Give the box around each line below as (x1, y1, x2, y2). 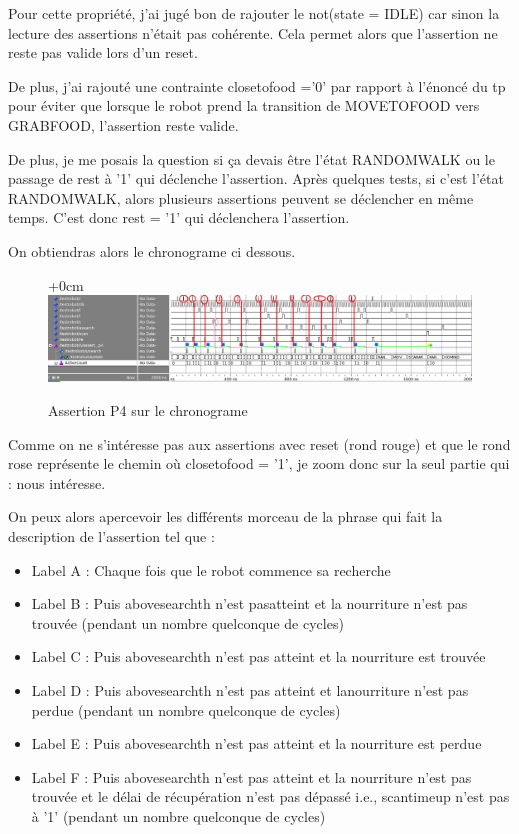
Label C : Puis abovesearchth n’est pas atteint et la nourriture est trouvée (31, 646, 486, 667)
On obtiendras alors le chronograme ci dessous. (8, 240, 296, 261)
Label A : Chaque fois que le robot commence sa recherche (31, 559, 391, 580)
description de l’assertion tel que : (8, 526, 215, 547)
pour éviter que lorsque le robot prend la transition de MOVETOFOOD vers (8, 95, 480, 116)
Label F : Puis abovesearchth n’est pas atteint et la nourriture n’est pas (31, 766, 472, 787)
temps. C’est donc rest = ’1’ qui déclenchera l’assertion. (8, 207, 350, 228)
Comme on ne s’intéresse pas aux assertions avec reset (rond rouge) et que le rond (8, 433, 511, 454)
